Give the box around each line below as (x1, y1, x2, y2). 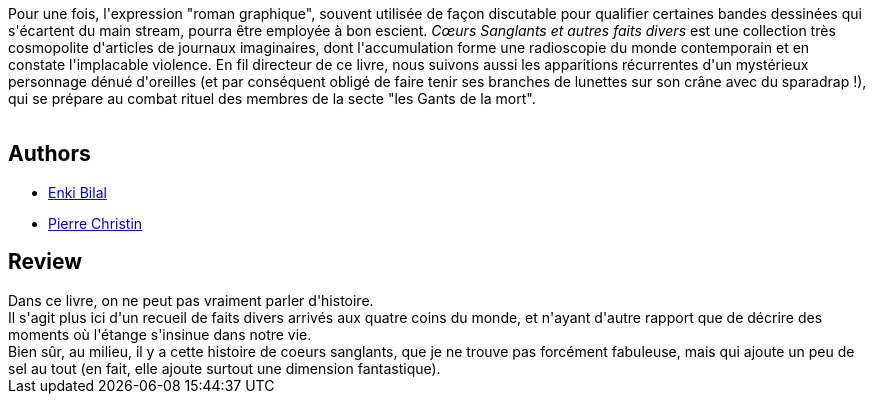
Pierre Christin (48, 214, 143, 232)
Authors (8, 141, 91, 167)
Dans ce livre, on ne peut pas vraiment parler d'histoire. (8, 291, 374, 309)
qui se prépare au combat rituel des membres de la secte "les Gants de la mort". (8, 90, 536, 107)
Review (8, 249, 83, 275)
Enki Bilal (48, 183, 107, 201)
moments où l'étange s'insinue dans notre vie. (8, 325, 312, 343)
